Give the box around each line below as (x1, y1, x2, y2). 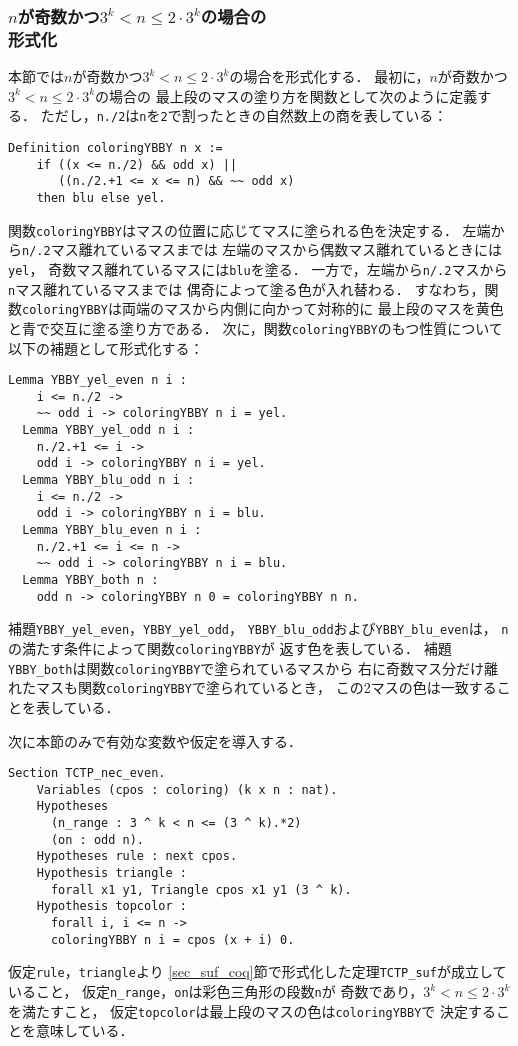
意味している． (35, 1020, 134, 1041)
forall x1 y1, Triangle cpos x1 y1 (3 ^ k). (50, 882, 352, 897)
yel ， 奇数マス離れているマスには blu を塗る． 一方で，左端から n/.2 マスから (8, 258, 508, 279)
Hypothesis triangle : (36, 866, 187, 881)
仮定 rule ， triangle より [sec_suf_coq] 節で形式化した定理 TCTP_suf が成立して (8, 961, 507, 982)
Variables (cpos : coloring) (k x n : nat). (36, 782, 338, 797)
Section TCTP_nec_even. (8, 766, 166, 781)
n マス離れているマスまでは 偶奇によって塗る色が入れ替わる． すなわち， (8, 278, 485, 299)
